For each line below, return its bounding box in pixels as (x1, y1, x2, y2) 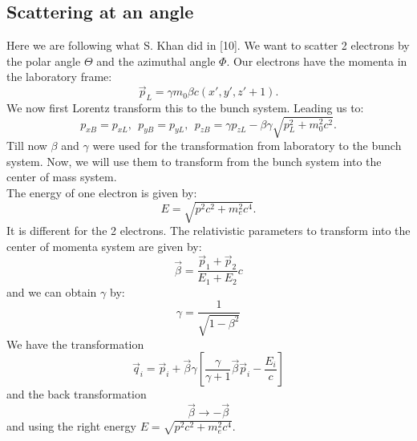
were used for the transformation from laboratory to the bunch (92, 137, 402, 154)
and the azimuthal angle (96, 52, 216, 69)
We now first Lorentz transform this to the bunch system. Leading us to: (6, 99, 364, 115)
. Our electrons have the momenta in (226, 52, 407, 69)
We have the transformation (6, 335, 144, 352)
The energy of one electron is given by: (6, 184, 197, 200)
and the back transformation (6, 386, 147, 403)
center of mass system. (6, 168, 117, 185)
